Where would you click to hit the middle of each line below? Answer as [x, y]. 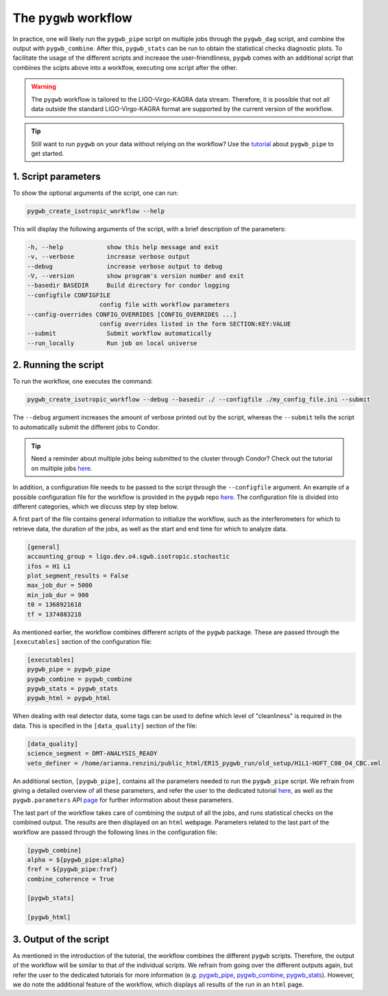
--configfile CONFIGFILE [69, 295]
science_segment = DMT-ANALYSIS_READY [92, 754]
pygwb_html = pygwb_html [69, 698]
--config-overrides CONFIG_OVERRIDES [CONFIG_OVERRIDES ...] [132, 314]
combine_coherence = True [71, 879]
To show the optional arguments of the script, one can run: [96, 193]
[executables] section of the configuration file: [82, 641]
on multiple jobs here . [62, 468]
